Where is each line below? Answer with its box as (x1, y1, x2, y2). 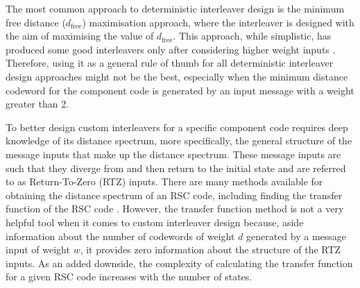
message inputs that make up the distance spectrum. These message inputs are (6, 146, 341, 161)
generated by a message (246, 228, 347, 243)
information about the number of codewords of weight (6, 228, 235, 243)
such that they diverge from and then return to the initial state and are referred (6, 160, 346, 175)
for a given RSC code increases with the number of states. (6, 269, 252, 284)
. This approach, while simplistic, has (173, 28, 332, 43)
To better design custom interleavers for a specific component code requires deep (6, 119, 348, 134)
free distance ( (6, 15, 66, 29)
